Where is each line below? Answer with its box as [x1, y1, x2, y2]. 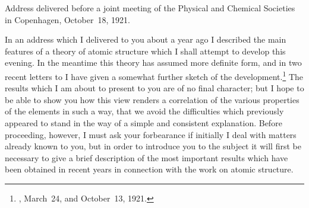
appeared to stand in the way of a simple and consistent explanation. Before [5, 117, 282, 129]
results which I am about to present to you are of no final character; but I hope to [5, 82, 304, 94]
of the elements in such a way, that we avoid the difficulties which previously [5, 105, 284, 117]
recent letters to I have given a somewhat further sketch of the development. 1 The [5, 68, 303, 82]
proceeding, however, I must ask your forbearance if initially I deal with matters [5, 128, 297, 140]
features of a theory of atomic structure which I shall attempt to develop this [5, 44, 286, 57]
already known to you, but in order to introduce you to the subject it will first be [5, 140, 301, 152]
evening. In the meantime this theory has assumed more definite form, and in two [5, 56, 302, 69]
